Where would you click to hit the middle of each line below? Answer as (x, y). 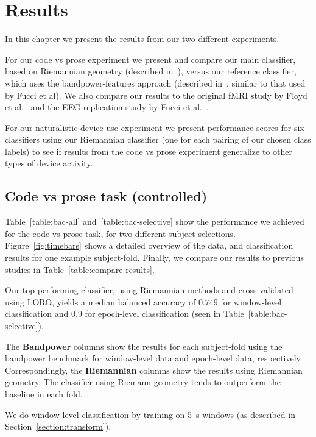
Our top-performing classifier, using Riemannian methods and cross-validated (149, 290)
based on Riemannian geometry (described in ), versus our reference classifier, (151, 71)
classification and (37, 314)
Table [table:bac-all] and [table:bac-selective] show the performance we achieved (155, 222)
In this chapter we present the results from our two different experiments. (142, 39)
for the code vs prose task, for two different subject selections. (120, 233)
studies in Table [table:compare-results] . (80, 269)
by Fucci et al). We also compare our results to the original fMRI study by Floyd (156, 95)
